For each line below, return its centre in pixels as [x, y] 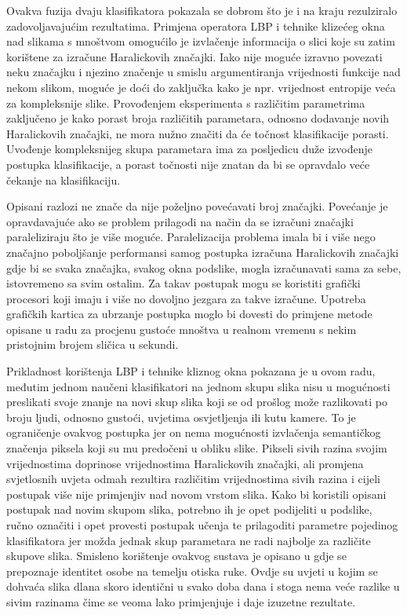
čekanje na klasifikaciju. [64, 179]
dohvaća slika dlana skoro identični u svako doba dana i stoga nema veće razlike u [203, 586]
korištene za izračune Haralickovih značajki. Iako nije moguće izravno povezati [194, 56]
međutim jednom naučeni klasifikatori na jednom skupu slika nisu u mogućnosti [198, 386]
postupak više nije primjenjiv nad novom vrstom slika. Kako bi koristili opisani [196, 494]
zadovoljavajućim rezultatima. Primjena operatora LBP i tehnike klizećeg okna [196, 26]
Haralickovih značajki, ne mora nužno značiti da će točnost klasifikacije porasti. [198, 133]
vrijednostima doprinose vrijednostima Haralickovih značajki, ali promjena [185, 463]
